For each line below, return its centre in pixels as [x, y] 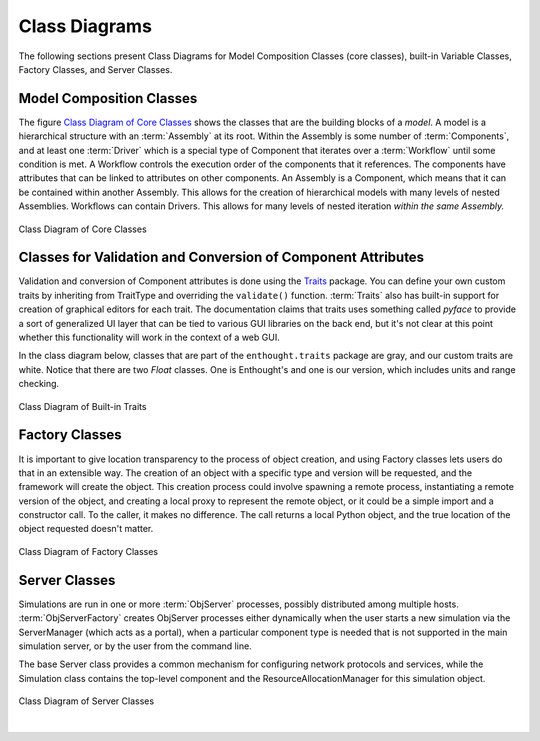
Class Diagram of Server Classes [86, 701]
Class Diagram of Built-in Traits [82, 406]
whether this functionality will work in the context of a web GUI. [149, 337]
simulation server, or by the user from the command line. [135, 646]
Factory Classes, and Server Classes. [95, 69]
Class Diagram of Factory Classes [88, 551]
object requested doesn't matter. [86, 529]
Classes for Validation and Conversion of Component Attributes [221, 257]
